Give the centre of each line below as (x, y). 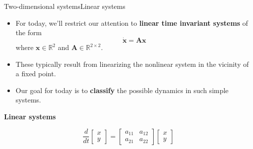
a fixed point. (36, 74)
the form (29, 32)
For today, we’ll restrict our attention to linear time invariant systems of (132, 23)
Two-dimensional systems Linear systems (65, 6)
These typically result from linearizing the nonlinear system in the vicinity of (132, 64)
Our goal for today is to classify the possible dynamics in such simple (122, 90)
